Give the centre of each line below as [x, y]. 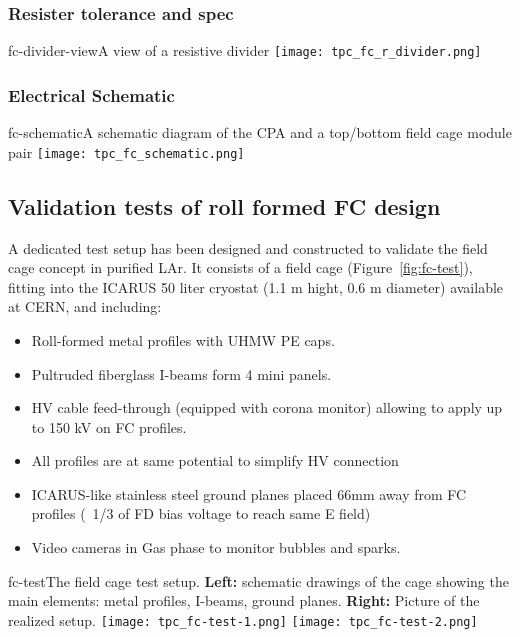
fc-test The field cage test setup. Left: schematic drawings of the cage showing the [258, 580]
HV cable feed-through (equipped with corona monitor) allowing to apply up [267, 407]
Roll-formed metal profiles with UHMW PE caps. [183, 339]
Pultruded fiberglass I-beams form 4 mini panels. [181, 373]
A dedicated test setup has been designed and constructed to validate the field [248, 247]
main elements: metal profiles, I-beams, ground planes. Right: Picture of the [244, 600]
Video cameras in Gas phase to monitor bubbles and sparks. [216, 547]
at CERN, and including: [85, 306]
